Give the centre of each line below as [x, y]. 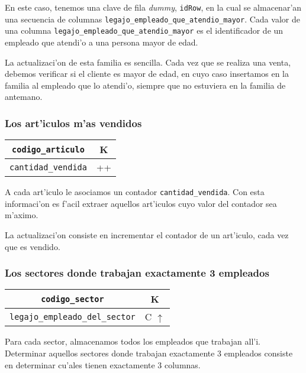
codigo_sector [73, 299]
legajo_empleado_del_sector [73, 317]
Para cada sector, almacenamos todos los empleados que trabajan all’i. [133, 341]
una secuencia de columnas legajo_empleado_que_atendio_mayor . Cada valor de [152, 19]
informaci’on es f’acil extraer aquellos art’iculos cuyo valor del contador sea [141, 203]
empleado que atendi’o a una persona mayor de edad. [102, 42]
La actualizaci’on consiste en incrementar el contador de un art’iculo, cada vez [147, 235]
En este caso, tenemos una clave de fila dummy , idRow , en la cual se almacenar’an [153, 7]
